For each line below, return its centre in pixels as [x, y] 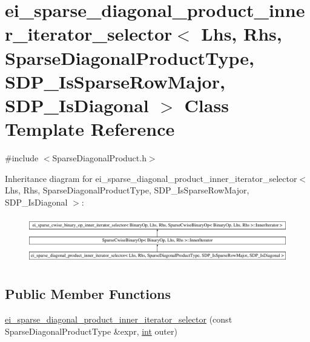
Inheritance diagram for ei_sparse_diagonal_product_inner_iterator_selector [151, 178]
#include [22, 158]
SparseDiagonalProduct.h [99, 158]
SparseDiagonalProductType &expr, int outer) [91, 331]
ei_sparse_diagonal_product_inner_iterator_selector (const [119, 319]
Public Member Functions [88, 294]
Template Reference [90, 129]
